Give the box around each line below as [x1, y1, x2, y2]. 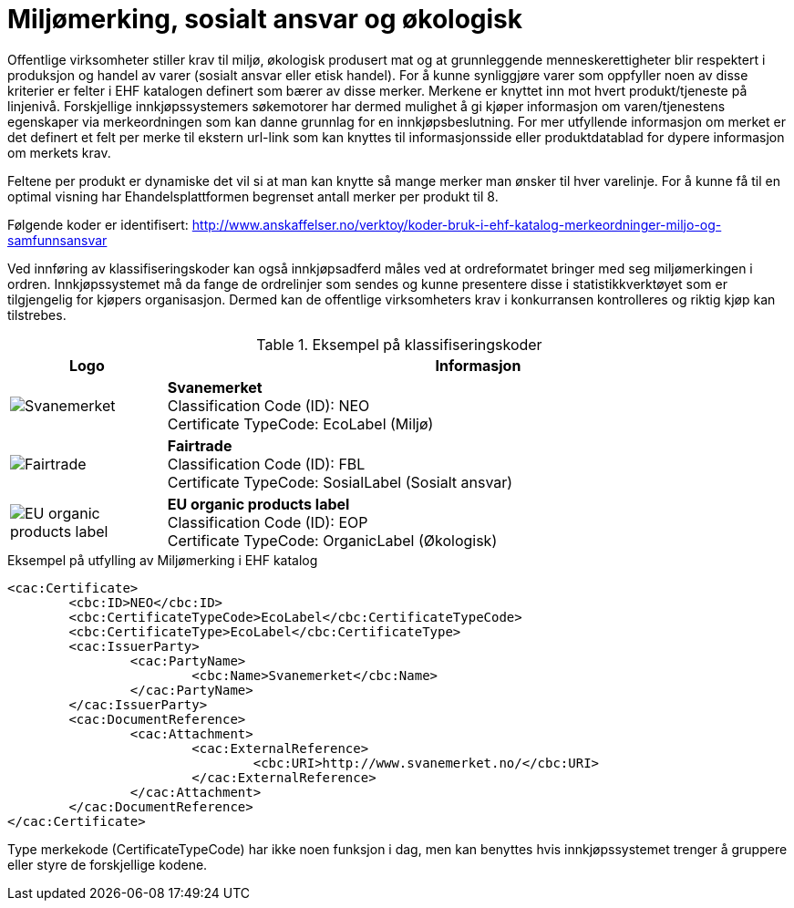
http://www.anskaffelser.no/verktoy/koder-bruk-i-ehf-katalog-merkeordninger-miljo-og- [191, 216, 722, 232]
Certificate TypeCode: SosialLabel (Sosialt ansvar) [167, 472, 513, 491]
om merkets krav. [7, 144, 111, 160]
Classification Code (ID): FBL [167, 454, 366, 473]
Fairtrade [167, 436, 232, 455]
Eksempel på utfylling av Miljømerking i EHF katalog [7, 552, 318, 568]
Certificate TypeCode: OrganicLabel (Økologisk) [167, 531, 498, 550]
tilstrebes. [7, 306, 67, 323]
